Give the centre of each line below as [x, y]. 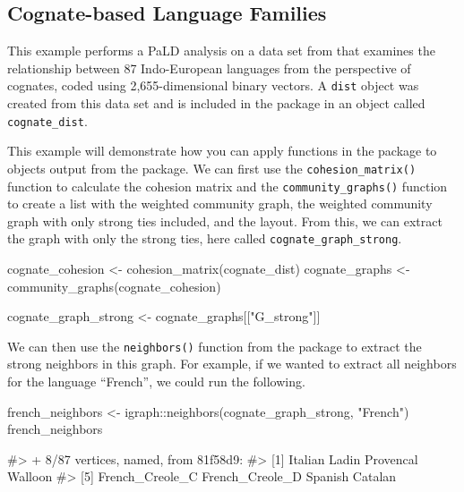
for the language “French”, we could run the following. [156, 382]
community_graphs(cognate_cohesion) [114, 286]
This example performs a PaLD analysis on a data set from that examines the [221, 51]
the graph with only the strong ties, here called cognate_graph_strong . [205, 238]
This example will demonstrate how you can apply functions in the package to [222, 151]
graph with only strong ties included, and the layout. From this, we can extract [225, 221]
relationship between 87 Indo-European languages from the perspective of [209, 68]
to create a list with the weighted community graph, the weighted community [220, 204]
